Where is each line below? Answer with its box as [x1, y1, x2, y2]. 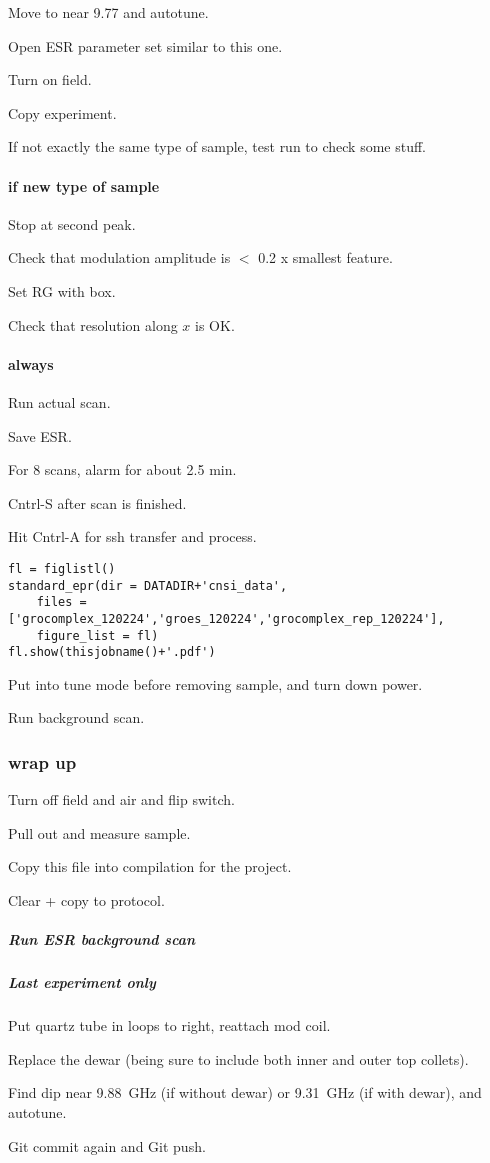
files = [36, 595, 87, 610]
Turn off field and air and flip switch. [8, 789, 235, 810]
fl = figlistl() [8, 561, 116, 576]
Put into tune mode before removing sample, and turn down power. [8, 673, 423, 694]
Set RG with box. [8, 280, 116, 301]
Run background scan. [8, 707, 145, 728]
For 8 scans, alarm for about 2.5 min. [8, 459, 237, 480]
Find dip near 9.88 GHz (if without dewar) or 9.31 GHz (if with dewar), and [8, 1082, 482, 1103]
